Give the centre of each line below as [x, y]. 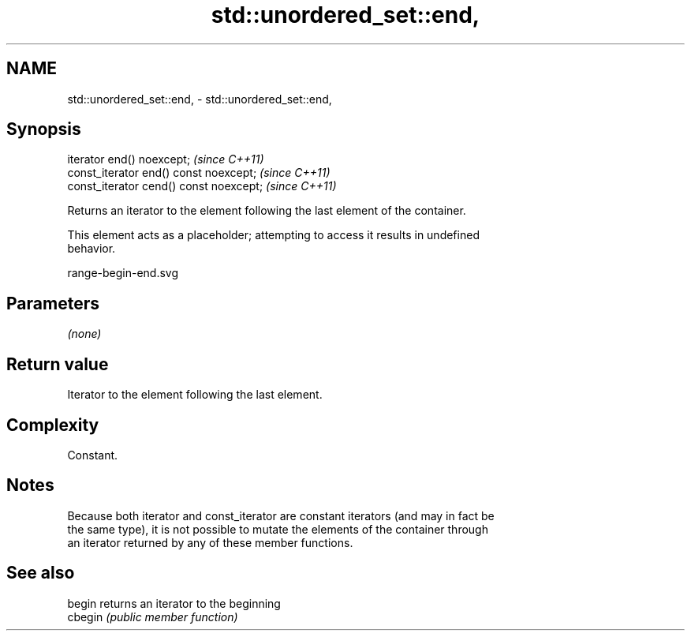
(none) [84, 334]
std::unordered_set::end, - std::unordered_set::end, [200, 99]
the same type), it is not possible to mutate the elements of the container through [278, 529]
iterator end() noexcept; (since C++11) [166, 159]
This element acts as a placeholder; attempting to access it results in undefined [273, 235]
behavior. [92, 249]
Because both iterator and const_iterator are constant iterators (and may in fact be [281, 515]
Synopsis [44, 129]
